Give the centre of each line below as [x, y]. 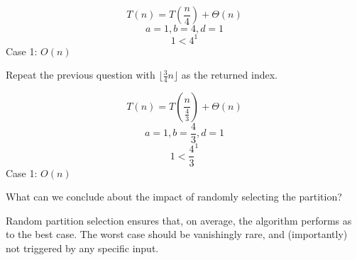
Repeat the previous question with [81, 75]
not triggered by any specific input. [82, 248]
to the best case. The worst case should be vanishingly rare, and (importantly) [177, 234]
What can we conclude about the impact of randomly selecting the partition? [174, 197]
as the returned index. [229, 75]
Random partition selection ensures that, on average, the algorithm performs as [179, 220]
